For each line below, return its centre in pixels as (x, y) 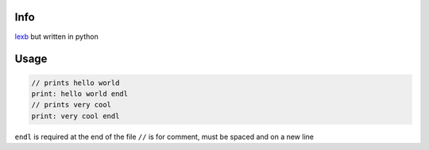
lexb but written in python (56, 37)
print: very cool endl (75, 116)
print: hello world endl (80, 94)
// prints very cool (71, 105)
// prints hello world (75, 83)
